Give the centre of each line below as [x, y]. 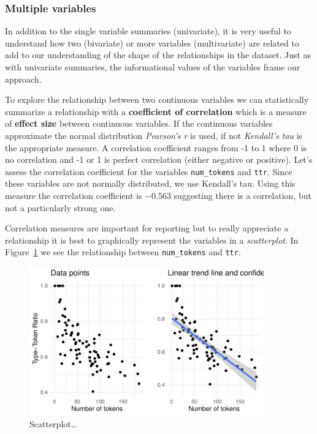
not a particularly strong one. [60, 207]
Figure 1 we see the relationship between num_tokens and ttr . [123, 252]
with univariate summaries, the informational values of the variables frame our [153, 67]
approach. [23, 79]
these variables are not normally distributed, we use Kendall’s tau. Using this [150, 183]
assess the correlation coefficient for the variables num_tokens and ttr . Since [149, 171]
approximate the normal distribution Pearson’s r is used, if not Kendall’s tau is [154, 135]
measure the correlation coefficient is [74, 195]
